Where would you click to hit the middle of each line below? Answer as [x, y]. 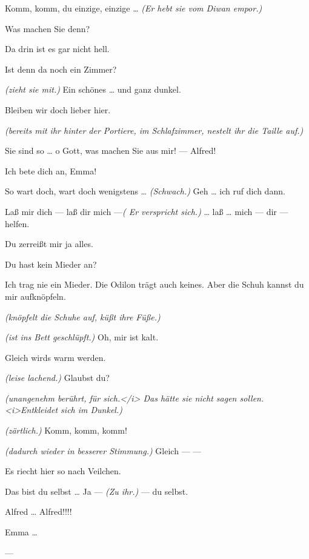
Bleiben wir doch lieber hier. [58, 109]
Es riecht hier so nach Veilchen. [63, 471]
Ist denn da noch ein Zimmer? [61, 69]
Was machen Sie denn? [48, 28]
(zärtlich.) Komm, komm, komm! [66, 430]
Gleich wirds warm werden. [55, 357]
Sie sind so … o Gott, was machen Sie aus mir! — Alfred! [111, 150]
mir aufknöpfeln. [35, 296]
